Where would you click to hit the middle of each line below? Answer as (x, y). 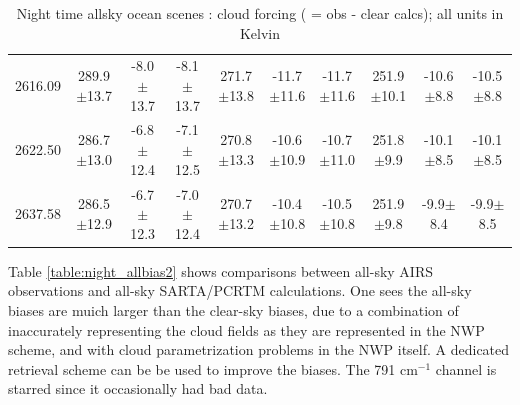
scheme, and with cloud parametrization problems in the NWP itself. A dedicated (259, 349)
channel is (466, 368)
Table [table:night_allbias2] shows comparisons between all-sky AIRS (220, 270)
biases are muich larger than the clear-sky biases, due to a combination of (233, 309)
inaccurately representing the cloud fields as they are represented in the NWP (246, 329)
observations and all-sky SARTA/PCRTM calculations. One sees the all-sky (240, 290)
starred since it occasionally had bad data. (138, 388)
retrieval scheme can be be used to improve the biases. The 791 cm (213, 368)
